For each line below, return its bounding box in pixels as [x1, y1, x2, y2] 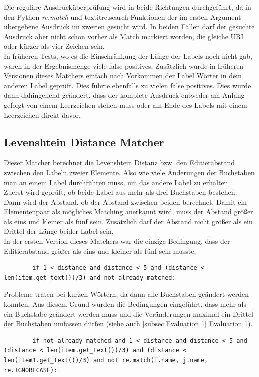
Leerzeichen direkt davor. [4, 109, 81, 120]
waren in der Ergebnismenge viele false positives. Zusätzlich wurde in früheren [4, 60, 244, 71]
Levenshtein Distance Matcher [4, 134, 164, 149]
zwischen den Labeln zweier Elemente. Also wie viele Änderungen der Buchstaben [4, 167, 255, 177]
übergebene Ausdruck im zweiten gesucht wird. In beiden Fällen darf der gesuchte [4, 21, 255, 32]
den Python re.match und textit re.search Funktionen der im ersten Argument [4, 11, 241, 22]
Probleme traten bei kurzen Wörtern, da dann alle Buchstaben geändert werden [4, 289, 249, 299]
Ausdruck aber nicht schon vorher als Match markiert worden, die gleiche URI [4, 31, 244, 41]
